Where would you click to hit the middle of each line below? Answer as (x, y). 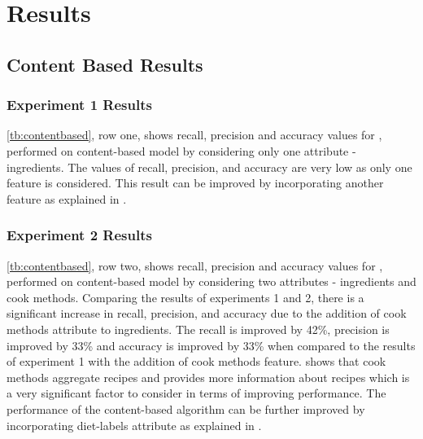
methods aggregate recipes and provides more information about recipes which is (208, 377)
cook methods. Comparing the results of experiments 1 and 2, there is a (185, 297)
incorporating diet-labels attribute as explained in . (134, 425)
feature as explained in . (67, 198)
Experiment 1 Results (79, 105)
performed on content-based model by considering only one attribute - (181, 150)
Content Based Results (105, 64)
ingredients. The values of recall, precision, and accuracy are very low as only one (209, 167)
